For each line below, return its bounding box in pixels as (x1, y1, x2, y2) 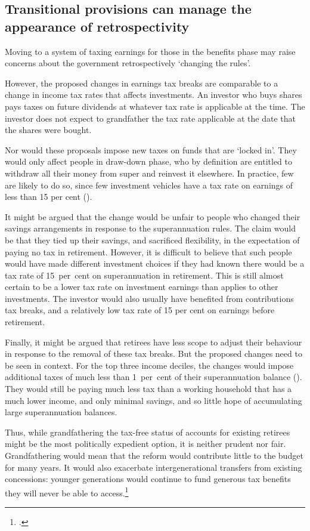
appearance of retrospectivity (5, 17, 190, 35)
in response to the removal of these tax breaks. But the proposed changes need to (5, 347, 302, 360)
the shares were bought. (5, 124, 92, 136)
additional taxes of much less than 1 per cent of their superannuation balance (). (5, 371, 302, 383)
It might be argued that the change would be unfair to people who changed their (5, 210, 300, 223)
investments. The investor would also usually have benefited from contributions (5, 292, 294, 304)
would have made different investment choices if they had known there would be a (5, 257, 305, 270)
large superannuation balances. (5, 406, 117, 418)
